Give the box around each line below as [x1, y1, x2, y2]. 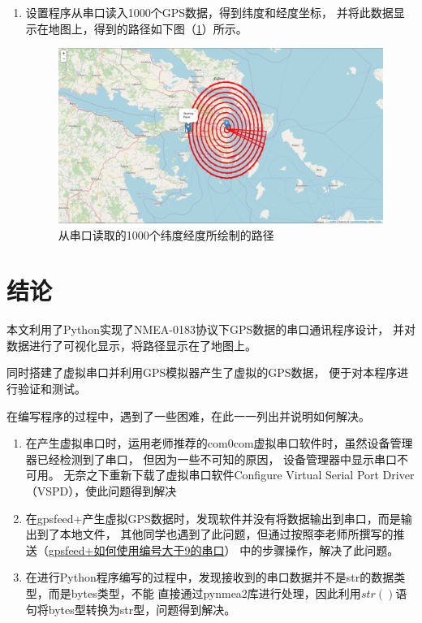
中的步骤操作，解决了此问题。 [239, 541, 399, 558]
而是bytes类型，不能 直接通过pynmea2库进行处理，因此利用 [48, 584, 361, 601]
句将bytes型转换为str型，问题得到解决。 [25, 600, 236, 617]
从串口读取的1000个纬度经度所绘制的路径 [58, 226, 274, 243]
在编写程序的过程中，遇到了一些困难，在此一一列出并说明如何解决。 [6, 407, 370, 424]
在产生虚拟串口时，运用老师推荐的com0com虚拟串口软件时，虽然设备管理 [25, 435, 413, 452]
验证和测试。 [17, 380, 86, 397]
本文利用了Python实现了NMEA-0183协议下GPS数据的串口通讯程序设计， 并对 [6, 321, 416, 338]
